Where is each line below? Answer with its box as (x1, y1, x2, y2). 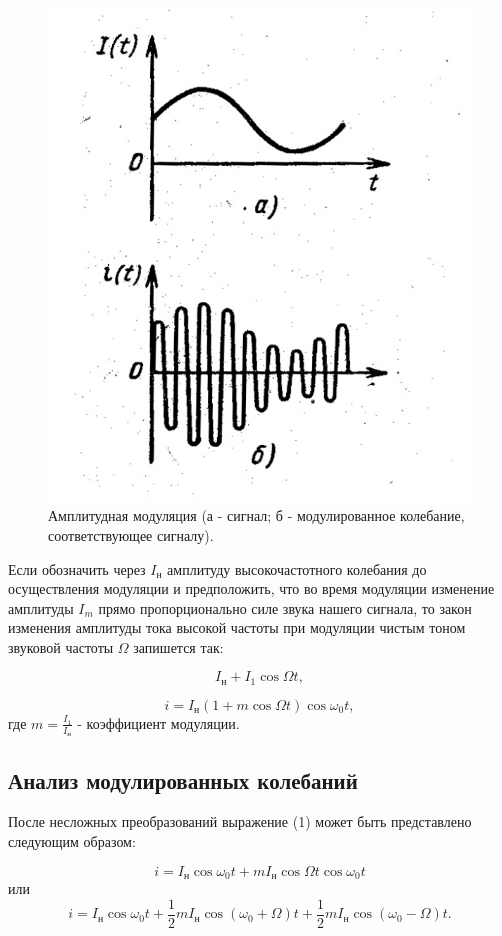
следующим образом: (8, 830, 136, 851)
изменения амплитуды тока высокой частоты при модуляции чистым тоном (8, 617, 466, 638)
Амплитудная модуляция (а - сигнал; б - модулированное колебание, (48, 505, 465, 526)
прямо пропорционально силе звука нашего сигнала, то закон (98, 597, 472, 618)
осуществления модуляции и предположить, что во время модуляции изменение (8, 578, 495, 599)
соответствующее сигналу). (48, 524, 214, 545)
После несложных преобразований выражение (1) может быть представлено (8, 811, 472, 832)
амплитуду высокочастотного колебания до (167, 558, 427, 579)
